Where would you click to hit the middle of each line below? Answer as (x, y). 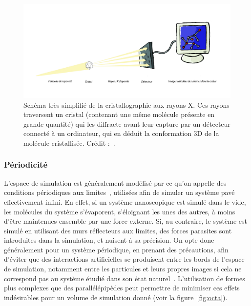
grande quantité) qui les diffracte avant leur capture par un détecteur (127, 124)
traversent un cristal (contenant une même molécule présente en (119, 114)
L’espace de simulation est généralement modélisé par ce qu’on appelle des (115, 182)
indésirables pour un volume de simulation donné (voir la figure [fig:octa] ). (116, 297)
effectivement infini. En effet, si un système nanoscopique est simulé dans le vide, (125, 201)
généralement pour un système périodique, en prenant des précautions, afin (116, 249)
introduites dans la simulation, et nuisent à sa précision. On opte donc (109, 240)
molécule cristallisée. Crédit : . (69, 143)
